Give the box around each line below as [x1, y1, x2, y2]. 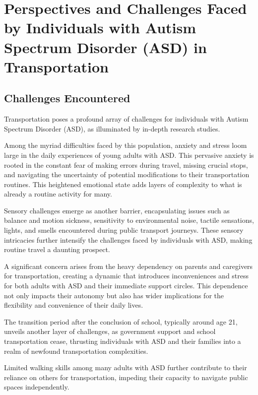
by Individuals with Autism [4, 17, 196, 38]
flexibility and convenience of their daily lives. [4, 300, 143, 310]
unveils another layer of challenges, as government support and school [4, 326, 216, 336]
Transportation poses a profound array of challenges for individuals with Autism [4, 114, 249, 124]
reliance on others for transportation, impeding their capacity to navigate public [4, 372, 248, 382]
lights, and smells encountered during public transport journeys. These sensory [4, 225, 244, 235]
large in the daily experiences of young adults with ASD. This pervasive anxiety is [4, 149, 254, 160]
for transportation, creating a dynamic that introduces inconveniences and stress [4, 270, 249, 281]
